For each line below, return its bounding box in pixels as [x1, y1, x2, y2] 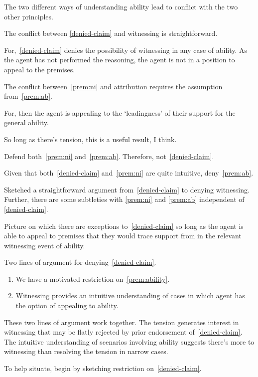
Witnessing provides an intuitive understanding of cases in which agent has [15, 290, 245, 301]
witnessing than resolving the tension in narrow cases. [4, 346, 168, 357]
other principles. [4, 11, 53, 21]
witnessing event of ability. [4, 240, 85, 250]
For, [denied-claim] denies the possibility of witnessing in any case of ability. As [4, 44, 248, 55]
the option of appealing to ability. [15, 300, 119, 311]
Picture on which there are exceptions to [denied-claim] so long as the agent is [4, 220, 244, 231]
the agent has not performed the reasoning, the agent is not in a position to [4, 54, 235, 65]
